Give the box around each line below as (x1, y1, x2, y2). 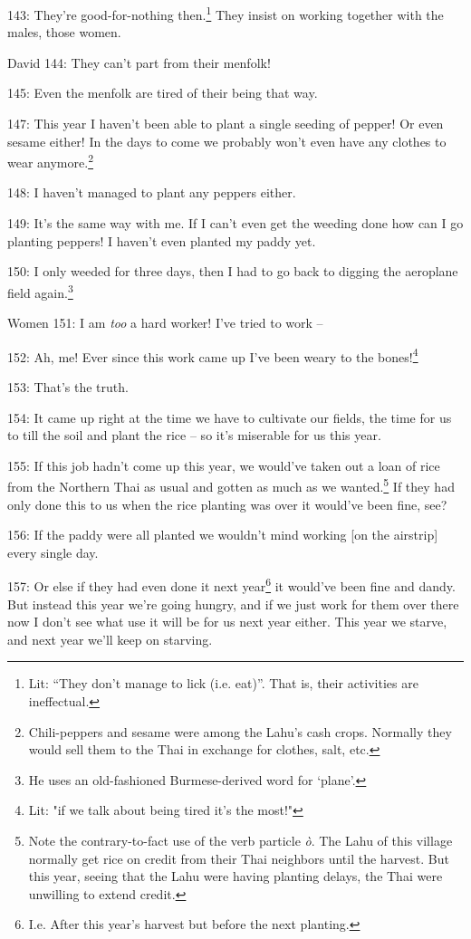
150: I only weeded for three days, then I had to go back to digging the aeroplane (7, 262, 458, 281)
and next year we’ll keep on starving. (7, 629, 213, 648)
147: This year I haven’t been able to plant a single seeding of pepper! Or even (7, 114, 444, 133)
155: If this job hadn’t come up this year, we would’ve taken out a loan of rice (7, 455, 440, 474)
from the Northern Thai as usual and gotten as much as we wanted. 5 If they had (7, 474, 455, 495)
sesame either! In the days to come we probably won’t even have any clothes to (7, 131, 447, 150)
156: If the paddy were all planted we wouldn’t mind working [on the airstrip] (7, 525, 438, 544)
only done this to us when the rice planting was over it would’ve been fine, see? (7, 494, 447, 513)
